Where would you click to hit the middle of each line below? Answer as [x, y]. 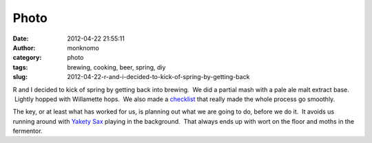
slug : [20, 77]
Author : [24, 47]
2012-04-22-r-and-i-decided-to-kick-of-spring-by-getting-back [158, 77]
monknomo [83, 47]
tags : [20, 67]
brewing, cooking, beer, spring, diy [116, 67]
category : [27, 58]
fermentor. [28, 131]
